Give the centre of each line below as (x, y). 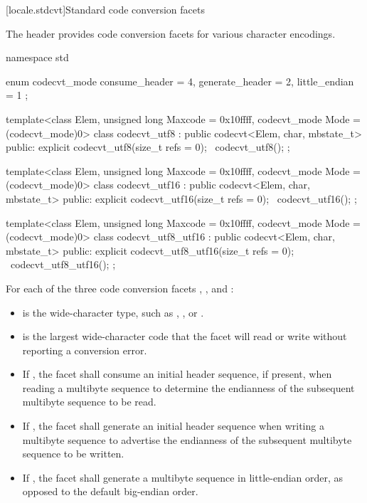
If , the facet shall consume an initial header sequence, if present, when (177, 374)
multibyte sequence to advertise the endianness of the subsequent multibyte (187, 439)
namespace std (37, 57)
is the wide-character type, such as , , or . (113, 312)
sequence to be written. (73, 454)
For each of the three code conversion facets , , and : (120, 288)
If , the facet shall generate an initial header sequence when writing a (173, 426)
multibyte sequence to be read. (89, 402)
